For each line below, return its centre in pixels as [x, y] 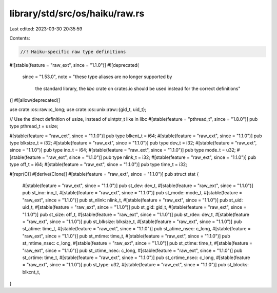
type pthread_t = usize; [34, 126]
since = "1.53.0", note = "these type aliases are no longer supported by [97, 77]
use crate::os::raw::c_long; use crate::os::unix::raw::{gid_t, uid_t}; [78, 109]
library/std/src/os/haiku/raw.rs [77, 13]
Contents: [20, 38]
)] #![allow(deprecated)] [35, 100]
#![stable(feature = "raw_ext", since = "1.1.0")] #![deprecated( [74, 65]
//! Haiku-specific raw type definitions [73, 52]
